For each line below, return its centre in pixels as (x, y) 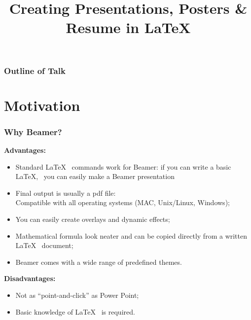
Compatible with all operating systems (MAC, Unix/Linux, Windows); (123, 202)
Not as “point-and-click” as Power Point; (77, 295)
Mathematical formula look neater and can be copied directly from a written (131, 235)
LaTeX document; (44, 245)
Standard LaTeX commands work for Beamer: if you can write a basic (123, 166)
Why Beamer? (33, 131)
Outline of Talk (35, 70)
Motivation (42, 105)
